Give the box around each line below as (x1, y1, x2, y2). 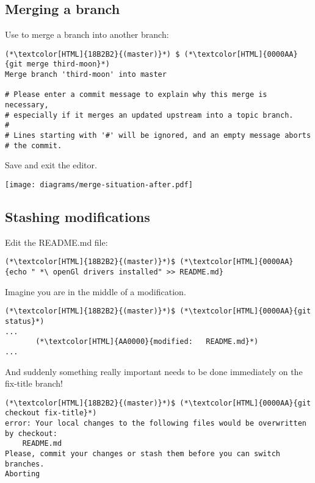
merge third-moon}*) (26, 60, 110, 69)
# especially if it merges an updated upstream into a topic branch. (5, 110, 294, 120)
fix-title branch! (5, 377, 63, 390)
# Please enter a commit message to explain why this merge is (5, 90, 267, 99)
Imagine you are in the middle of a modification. (5, 285, 186, 298)
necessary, (5, 101, 49, 110)
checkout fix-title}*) (5, 409, 97, 418)
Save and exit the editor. (5, 159, 97, 171)
